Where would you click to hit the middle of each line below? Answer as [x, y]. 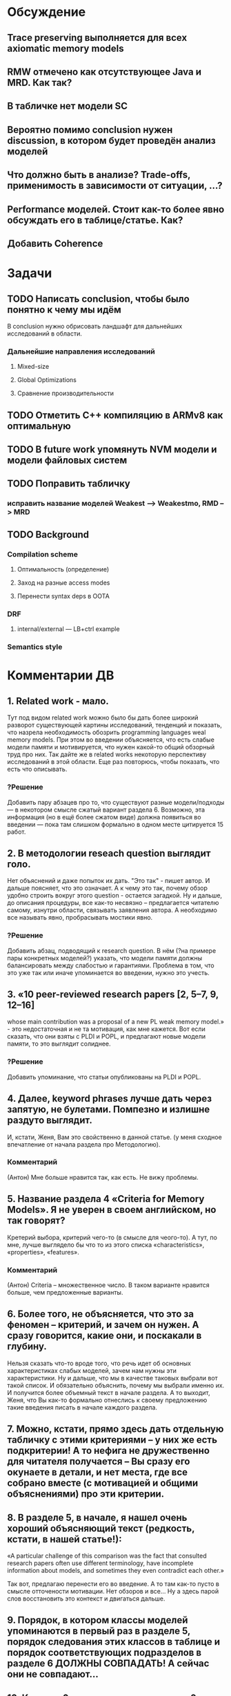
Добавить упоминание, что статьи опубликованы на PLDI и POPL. [104, 1077]
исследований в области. [45, 334]
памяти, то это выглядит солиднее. [59, 1044]
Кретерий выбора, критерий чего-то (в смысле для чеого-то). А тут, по [112, 1237]
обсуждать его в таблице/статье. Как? [95, 220]
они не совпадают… [53, 1674]
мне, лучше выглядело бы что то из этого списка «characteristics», [106, 1244]
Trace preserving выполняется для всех [97, 38]
